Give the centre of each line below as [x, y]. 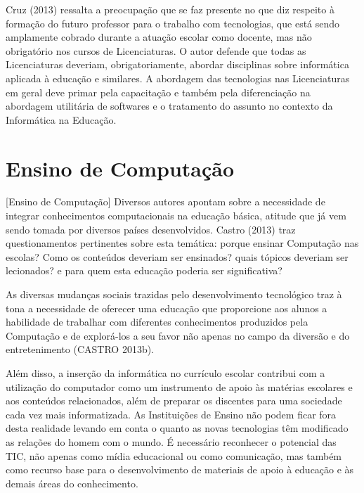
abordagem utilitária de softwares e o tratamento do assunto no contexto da [169, 106]
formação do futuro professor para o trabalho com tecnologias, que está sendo [173, 23]
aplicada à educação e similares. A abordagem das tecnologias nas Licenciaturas [178, 78]
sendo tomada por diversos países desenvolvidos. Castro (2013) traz [151, 229]
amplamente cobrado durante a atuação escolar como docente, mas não [159, 37]
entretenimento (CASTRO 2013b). [80, 349]
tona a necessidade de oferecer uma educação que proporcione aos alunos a [167, 308]
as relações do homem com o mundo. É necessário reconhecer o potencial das [171, 441]
